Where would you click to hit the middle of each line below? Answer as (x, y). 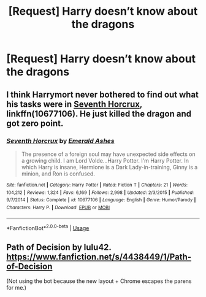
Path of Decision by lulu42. (59, 247)
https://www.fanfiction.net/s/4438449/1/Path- (99, 257)
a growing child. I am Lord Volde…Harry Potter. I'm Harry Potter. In (105, 160)
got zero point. (35, 123)
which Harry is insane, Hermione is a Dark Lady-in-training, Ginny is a (109, 167)
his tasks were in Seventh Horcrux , (74, 104)
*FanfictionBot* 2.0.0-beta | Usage (48, 227)
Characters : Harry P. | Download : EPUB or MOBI (58, 207)
